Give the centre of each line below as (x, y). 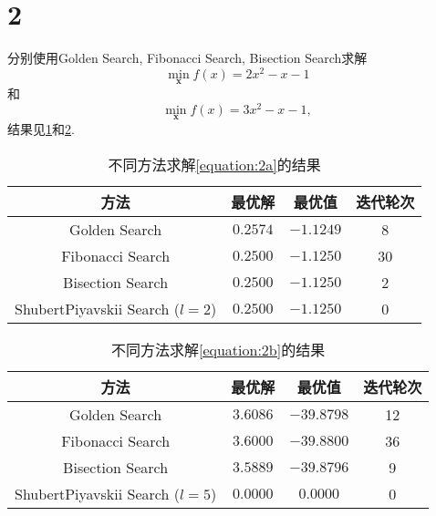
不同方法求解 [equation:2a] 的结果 (214, 164)
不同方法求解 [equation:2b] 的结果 (218, 349)
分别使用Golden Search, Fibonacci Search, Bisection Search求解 (187, 58)
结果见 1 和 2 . (41, 128)
